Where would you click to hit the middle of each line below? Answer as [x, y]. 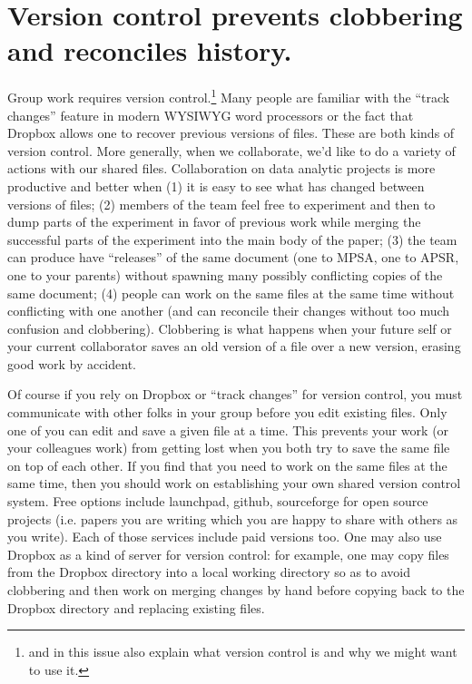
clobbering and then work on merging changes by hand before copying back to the [236, 590]
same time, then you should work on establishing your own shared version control [234, 483]
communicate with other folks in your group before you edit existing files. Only [227, 412]
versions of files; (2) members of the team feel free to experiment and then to [221, 204]
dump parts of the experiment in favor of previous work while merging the [214, 222]
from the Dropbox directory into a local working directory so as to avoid [209, 572]
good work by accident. [72, 363]
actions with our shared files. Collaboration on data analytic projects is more [221, 168]
